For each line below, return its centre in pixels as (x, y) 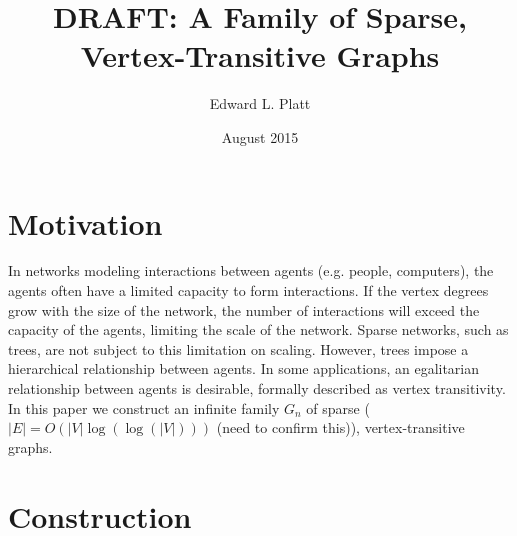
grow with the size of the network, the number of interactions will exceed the (244, 309)
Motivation (85, 222)
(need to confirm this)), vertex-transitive (340, 427)
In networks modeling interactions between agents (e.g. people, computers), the (251, 270)
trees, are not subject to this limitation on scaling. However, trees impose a (238, 348)
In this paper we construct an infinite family (144, 407)
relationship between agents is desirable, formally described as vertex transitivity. (257, 388)
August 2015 (260, 136)
